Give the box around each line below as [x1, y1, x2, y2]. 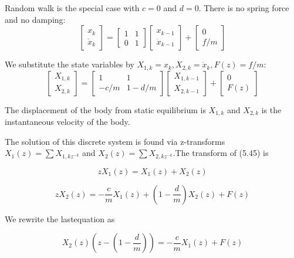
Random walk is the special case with [5, 2, 140, 13]
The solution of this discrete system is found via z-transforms [5, 135, 225, 147]
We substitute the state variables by [5, 58, 134, 70]
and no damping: [5, 13, 66, 25]
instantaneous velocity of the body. [5, 116, 130, 128]
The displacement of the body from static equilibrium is [5, 103, 206, 116]
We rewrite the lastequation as [5, 212, 115, 225]
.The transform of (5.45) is [173, 147, 269, 159]
